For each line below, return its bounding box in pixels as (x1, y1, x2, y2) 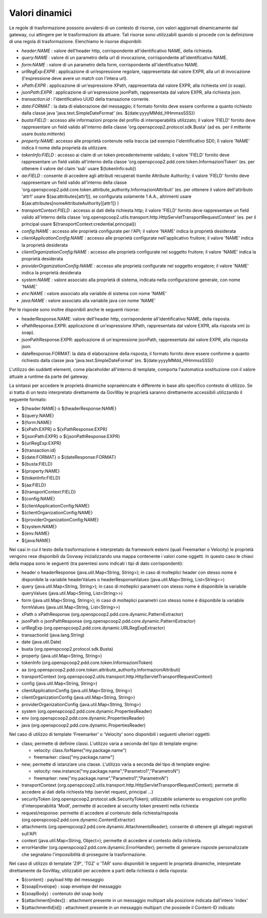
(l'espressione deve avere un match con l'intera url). (21, 75, 128, 81)
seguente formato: (9, 396, 47, 402)
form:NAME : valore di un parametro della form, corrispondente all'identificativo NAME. (21, 61, 199, 67)
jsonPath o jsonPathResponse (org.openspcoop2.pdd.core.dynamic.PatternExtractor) (21, 618, 196, 624)
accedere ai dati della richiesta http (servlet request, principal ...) (21, 789, 153, 795)
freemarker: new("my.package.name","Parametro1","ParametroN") (34, 775, 169, 781)
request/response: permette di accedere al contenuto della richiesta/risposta (21, 810, 178, 816)
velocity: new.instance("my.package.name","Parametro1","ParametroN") (34, 768, 180, 774)
